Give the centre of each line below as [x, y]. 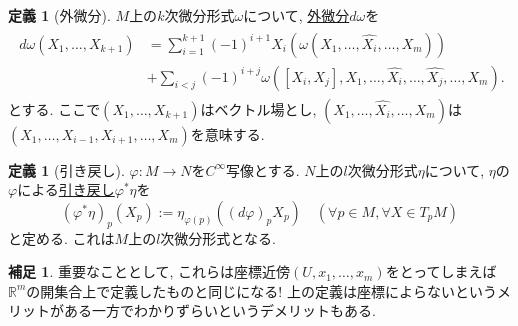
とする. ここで [54, 108]
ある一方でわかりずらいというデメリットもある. [219, 310]
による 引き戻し [66, 189]
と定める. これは [61, 237]
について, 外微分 [296, 15]
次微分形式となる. [218, 237]
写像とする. [263, 169]
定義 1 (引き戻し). [66, 169]
